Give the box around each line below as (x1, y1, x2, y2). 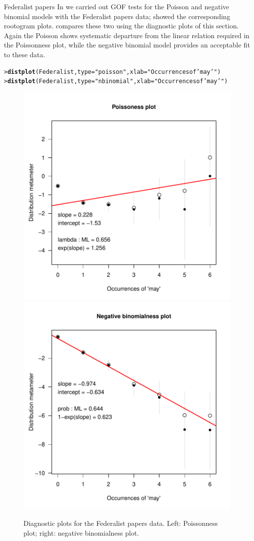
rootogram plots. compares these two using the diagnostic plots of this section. (4, 21, 239, 31)
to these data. (4, 49, 45, 59)
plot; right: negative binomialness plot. (23, 527, 139, 538)
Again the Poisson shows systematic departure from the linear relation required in (4, 30, 250, 40)
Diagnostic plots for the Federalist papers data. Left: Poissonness (23, 518, 218, 528)
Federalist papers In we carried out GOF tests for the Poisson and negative (4, 1, 229, 11)
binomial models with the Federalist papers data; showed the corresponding (4, 11, 231, 21)
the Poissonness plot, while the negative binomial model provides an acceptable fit (4, 40, 250, 50)
